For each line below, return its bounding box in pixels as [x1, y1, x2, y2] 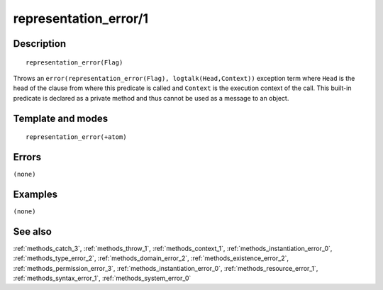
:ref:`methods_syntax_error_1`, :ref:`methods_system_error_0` [13, 274, 191, 283]
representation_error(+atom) [26, 133, 127, 141]
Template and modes [13, 112, 109, 124]
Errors [13, 151, 42, 163]
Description [13, 38, 67, 50]
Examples [13, 188, 58, 200]
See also [13, 225, 52, 238]
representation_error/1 [13, 11, 149, 26]
